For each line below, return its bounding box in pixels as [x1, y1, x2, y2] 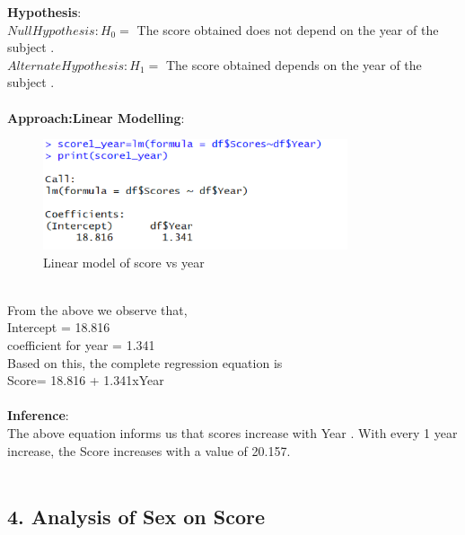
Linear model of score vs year [43, 252, 205, 271]
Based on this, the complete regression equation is [7, 353, 283, 372]
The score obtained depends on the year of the [165, 55, 422, 74]
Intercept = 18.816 [7, 318, 110, 337]
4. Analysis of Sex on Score [7, 503, 266, 531]
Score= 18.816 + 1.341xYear [7, 371, 164, 390]
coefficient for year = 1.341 [7, 336, 155, 355]
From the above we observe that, [7, 300, 188, 319]
